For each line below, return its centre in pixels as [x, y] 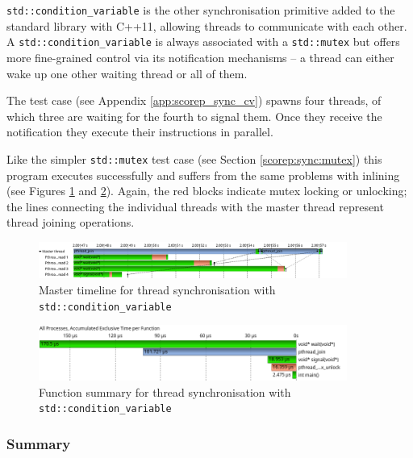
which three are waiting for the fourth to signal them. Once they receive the [194, 116]
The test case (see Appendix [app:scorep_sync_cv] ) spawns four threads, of [194, 100]
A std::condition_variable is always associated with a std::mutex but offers [203, 42]
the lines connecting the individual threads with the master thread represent [195, 206]
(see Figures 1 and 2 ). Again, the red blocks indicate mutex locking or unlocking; [207, 191]
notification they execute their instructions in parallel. [140, 132]
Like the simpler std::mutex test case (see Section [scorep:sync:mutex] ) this [194, 158]
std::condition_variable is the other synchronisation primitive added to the [201, 10]
